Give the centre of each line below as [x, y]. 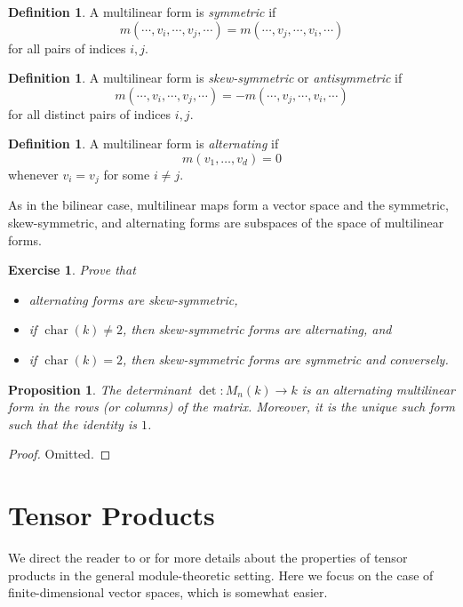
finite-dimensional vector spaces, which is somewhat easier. [168, 592]
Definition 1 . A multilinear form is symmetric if [142, 12]
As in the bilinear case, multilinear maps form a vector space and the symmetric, [228, 205]
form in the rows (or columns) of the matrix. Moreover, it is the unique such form [232, 407]
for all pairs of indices [67, 48]
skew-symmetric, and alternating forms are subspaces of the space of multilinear [226, 223]
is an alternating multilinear [378, 389]
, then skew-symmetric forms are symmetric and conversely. [286, 359]
